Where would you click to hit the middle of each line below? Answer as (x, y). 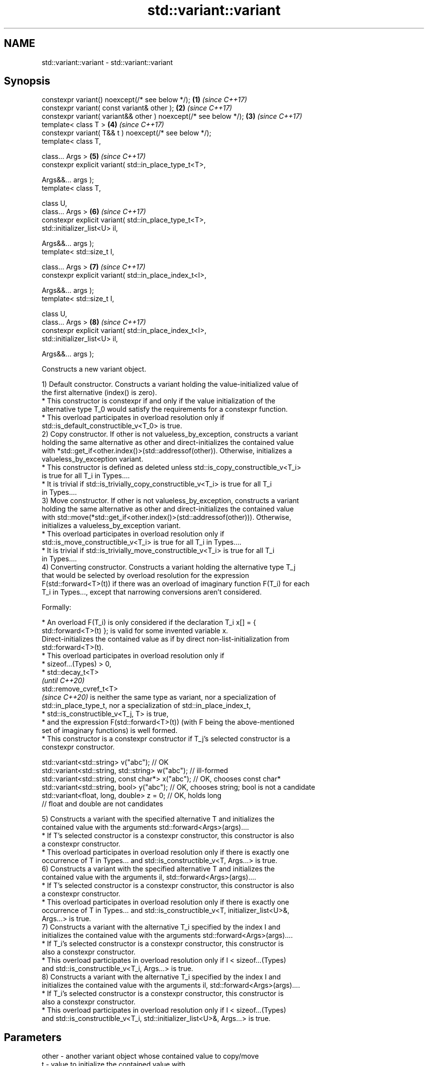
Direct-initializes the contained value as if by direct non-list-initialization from (165, 639)
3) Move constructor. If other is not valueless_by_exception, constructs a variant (170, 501)
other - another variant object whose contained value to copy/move (150, 1056)
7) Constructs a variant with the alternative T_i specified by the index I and (161, 927)
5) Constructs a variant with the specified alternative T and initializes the (158, 819)
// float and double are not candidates (102, 804)
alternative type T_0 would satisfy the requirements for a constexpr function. (165, 409)
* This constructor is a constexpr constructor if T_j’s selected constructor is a (166, 739)
